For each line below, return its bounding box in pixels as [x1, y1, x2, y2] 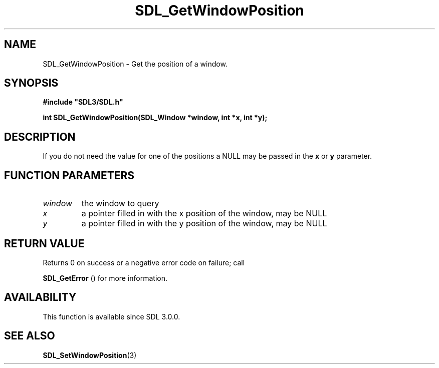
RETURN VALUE [4, 237, 85, 250]
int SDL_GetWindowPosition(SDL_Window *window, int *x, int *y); [43, 113, 268, 122]
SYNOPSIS [4, 77, 59, 90]
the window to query [81, 198, 159, 209]
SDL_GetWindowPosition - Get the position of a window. [43, 59, 228, 68]
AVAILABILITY [4, 291, 77, 304]
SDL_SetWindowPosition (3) [43, 350, 137, 359]
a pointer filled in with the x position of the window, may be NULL [81, 208, 327, 219]
